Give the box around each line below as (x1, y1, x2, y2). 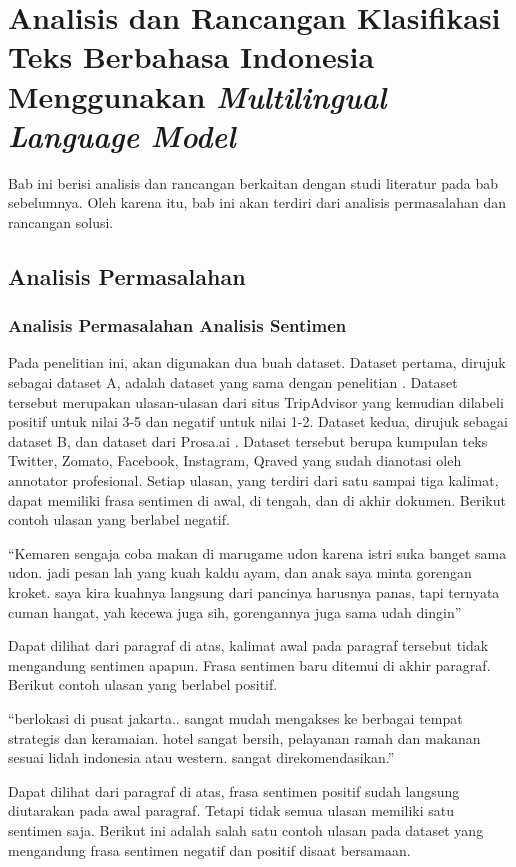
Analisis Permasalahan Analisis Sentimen (8, 313, 347, 338)
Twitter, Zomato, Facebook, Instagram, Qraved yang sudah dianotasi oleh (8, 450, 462, 471)
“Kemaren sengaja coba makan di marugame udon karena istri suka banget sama (8, 542, 507, 563)
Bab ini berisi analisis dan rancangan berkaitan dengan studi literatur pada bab (8, 172, 499, 193)
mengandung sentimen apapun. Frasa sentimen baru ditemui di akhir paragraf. (8, 654, 491, 675)
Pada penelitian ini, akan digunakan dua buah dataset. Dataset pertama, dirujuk (8, 352, 506, 373)
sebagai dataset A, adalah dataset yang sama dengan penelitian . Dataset (8, 372, 458, 393)
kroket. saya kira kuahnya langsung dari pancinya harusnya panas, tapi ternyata (8, 582, 500, 602)
